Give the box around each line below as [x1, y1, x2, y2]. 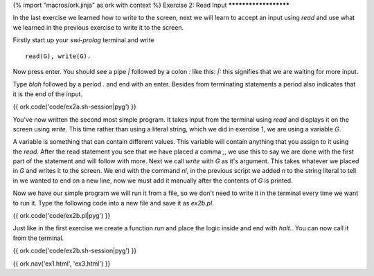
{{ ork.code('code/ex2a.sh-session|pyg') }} [12, 102, 136, 111]
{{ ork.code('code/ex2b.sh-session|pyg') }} [12, 246, 137, 255]
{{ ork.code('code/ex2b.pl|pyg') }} [12, 212, 111, 220]
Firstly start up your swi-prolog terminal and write [12, 36, 155, 44]
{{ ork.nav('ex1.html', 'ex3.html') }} [12, 259, 111, 268]
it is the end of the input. [12, 90, 83, 98]
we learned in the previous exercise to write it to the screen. [12, 23, 184, 31]
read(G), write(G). [25, 52, 91, 60]
